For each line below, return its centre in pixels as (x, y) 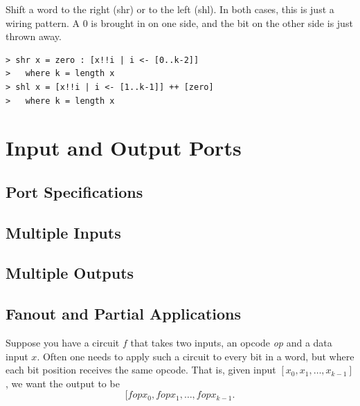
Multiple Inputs (63, 232)
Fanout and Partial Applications (124, 314)
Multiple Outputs (70, 273)
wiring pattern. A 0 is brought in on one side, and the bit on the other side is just (179, 22)
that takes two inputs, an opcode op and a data (231, 343)
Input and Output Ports (124, 148)
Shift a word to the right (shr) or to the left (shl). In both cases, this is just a (170, 9)
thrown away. (34, 36)
